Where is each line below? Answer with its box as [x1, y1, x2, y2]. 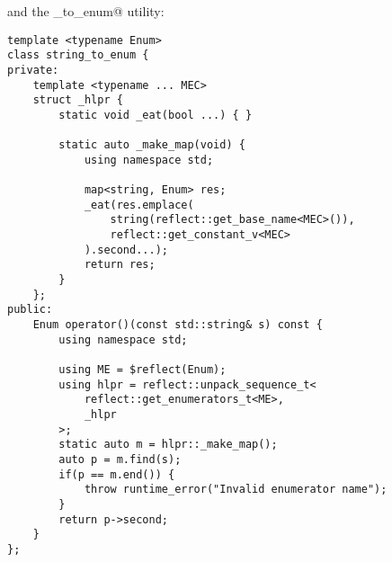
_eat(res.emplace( [84, 198, 194, 211]
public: [7, 303, 53, 317]
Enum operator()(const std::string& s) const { [32, 318, 323, 332]
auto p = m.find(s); [58, 452, 182, 466]
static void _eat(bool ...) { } [58, 108, 253, 121]
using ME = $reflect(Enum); [58, 363, 227, 377]
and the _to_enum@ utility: [7, 2, 165, 20]
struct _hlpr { [32, 94, 123, 107]
